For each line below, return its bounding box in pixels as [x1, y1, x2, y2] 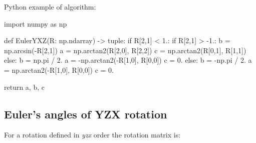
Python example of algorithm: [4, 2, 96, 12]
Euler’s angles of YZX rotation [4, 106, 167, 121]
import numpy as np [4, 18, 67, 29]
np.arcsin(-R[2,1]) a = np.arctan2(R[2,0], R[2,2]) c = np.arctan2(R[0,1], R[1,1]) [4, 45, 246, 55]
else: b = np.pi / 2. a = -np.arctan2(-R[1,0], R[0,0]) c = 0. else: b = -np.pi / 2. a [4, 55, 252, 65]
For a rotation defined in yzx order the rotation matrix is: [4, 129, 181, 140]
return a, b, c [4, 81, 45, 92]
